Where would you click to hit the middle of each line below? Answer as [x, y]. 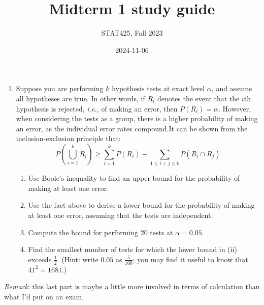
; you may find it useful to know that [190, 259]
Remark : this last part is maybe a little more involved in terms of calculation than [132, 286]
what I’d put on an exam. [44, 296]
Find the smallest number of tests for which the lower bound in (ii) [133, 249]
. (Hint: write [78, 259]
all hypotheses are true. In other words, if [80, 98]
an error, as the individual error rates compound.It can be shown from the [132, 128]
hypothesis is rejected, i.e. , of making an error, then [97, 108]
